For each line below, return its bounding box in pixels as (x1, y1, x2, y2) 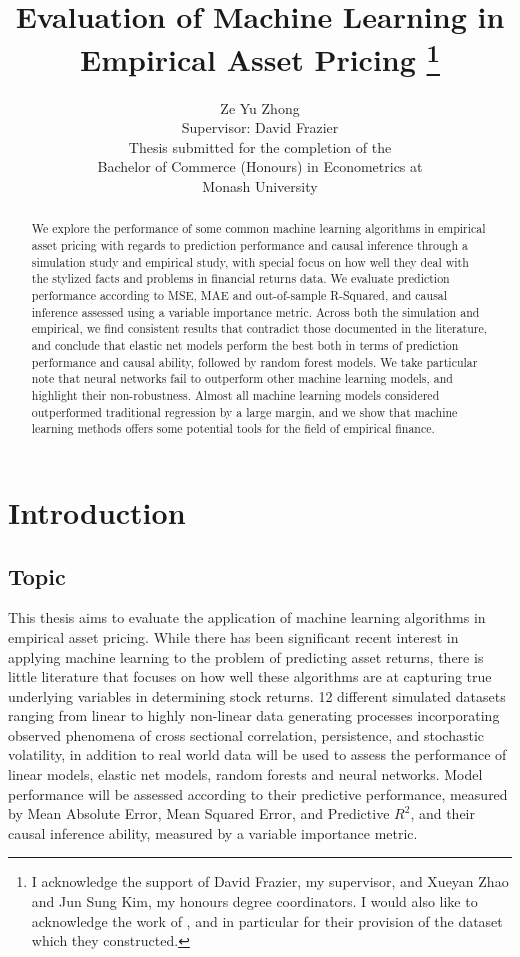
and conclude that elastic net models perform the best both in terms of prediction (31, 337, 459, 353)
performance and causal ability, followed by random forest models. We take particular (31, 353, 478, 370)
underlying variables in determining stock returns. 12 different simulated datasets (8, 685, 506, 706)
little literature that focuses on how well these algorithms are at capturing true (8, 666, 492, 687)
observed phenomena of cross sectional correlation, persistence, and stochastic (8, 724, 484, 745)
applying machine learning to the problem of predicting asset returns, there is (8, 646, 484, 667)
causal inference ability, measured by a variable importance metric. (8, 822, 418, 843)
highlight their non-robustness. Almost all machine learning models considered (31, 386, 440, 403)
